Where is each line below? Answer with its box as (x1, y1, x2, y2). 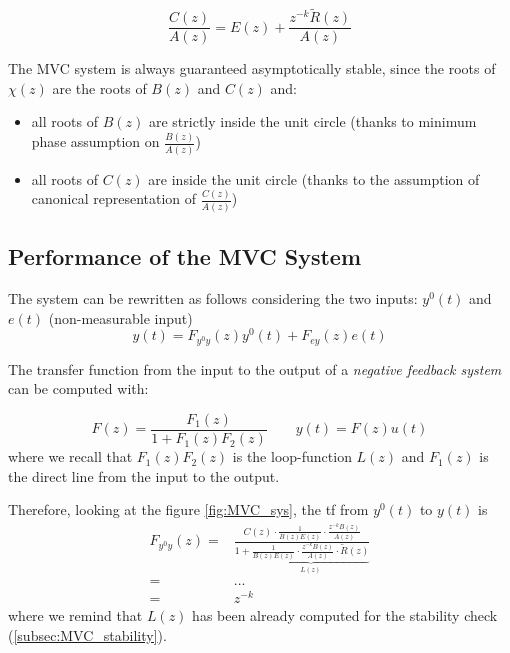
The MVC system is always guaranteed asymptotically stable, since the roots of (8, 58, 496, 79)
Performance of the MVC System (8, 241, 362, 272)
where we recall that (8, 446, 133, 467)
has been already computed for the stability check (192, 605, 498, 626)
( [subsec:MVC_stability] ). (8, 625, 167, 646)
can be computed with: (8, 378, 149, 399)
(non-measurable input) (48, 307, 193, 328)
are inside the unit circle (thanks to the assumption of (148, 168, 480, 189)
